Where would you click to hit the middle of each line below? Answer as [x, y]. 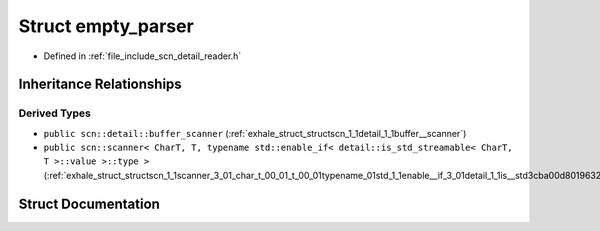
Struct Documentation [89, 203]
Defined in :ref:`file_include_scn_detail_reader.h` [142, 56]
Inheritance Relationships [100, 84]
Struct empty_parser [106, 26]
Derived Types [55, 113]
